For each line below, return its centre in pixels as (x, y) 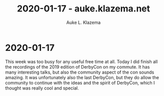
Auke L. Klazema (83, 22)
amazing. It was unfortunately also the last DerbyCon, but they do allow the (82, 77)
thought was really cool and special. (42, 88)
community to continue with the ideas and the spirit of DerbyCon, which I (80, 83)
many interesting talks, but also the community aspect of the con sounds (80, 72)
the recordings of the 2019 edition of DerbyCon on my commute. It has (78, 67)
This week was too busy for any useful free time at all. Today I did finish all (82, 61)
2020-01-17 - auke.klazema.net (83, 9)
